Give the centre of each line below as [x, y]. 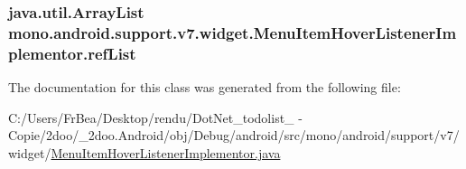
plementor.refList [72, 53]
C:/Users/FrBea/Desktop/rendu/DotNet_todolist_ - [155, 117]
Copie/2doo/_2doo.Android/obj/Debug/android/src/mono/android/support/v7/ [234, 135]
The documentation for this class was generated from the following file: [205, 87]
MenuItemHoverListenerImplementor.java [166, 152]
